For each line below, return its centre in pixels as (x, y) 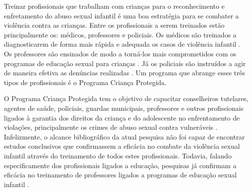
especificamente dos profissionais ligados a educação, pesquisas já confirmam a (120, 165)
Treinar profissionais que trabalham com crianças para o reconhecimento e (114, 6)
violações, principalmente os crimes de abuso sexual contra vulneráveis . (111, 127)
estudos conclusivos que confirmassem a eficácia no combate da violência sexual (122, 146)
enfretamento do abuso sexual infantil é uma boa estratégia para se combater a (121, 15)
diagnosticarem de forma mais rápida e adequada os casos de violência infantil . (122, 44)
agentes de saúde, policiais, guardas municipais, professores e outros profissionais (124, 108)
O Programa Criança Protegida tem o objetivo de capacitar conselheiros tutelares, (126, 98)
